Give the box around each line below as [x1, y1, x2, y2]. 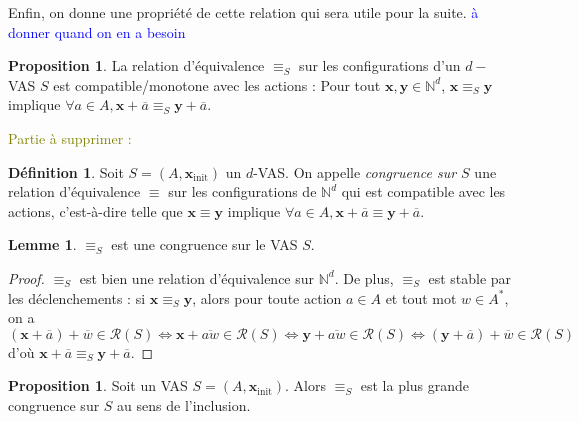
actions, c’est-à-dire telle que [8, 200, 183, 221]
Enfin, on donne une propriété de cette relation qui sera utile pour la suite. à [8, 2, 479, 22]
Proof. [8, 267, 45, 288]
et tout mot [385, 287, 457, 308]
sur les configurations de [168, 181, 317, 202]
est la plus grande [360, 375, 470, 396]
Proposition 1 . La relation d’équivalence [8, 55, 265, 76]
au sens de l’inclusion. [117, 394, 251, 415]
